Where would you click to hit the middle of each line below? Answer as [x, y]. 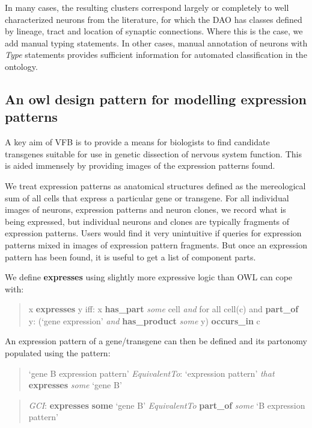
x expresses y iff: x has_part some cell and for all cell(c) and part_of [164, 309]
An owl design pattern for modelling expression [156, 99]
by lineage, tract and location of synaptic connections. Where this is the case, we [154, 31]
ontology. [21, 66]
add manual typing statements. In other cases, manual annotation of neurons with [156, 42]
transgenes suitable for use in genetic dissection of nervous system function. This [153, 153]
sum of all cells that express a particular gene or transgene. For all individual [147, 197]
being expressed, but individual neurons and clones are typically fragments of [147, 221]
